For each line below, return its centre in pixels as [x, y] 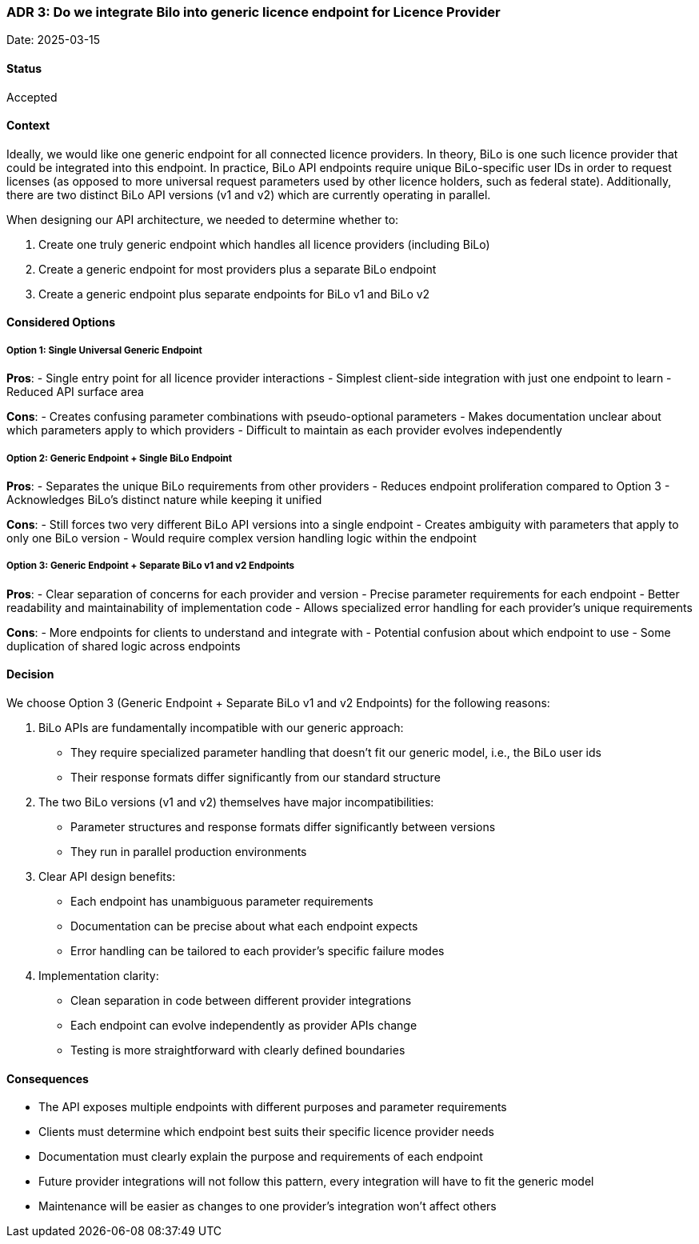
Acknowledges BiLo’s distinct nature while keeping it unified [164, 499]
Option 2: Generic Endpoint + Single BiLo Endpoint [120, 458]
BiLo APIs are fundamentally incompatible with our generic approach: [221, 727]
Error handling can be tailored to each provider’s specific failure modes [258, 950]
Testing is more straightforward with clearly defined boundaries [238, 1050]
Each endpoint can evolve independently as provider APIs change [244, 1025]
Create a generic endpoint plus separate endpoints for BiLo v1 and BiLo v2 [234, 294]
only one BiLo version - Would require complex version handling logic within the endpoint [242, 538]
